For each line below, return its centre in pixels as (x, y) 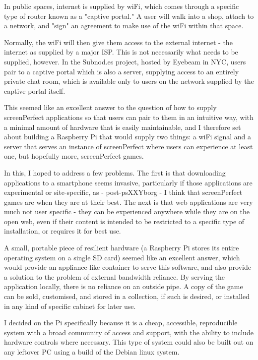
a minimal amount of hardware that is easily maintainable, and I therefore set (123, 127)
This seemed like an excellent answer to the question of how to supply (110, 107)
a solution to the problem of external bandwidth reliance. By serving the (115, 276)
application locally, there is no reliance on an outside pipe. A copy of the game (124, 286)
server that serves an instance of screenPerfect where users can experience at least (129, 146)
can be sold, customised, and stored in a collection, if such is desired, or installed (127, 296)
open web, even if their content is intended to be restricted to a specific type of (124, 221)
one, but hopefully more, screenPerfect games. (74, 156)
